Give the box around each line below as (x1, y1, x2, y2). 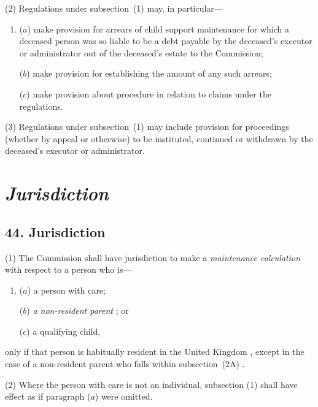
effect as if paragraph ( (5, 390, 91, 403)
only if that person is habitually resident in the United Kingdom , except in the (5, 345, 304, 358)
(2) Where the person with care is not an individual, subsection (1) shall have (5, 378, 298, 390)
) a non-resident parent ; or (26, 304, 129, 317)
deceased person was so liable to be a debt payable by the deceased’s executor (19, 34, 312, 47)
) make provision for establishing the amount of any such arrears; (26, 67, 272, 80)
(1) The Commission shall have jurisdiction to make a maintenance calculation (5, 251, 301, 264)
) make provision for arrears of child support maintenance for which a (27, 22, 290, 35)
